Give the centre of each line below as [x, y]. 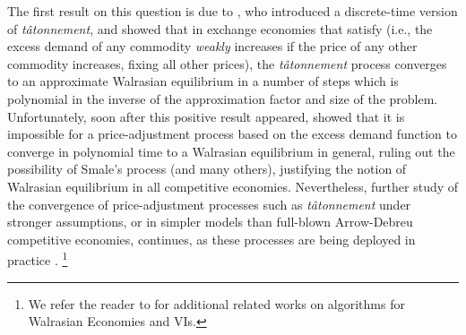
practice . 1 [38, 258]
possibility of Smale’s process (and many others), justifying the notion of [207, 169]
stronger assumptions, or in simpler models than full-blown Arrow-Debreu [210, 222]
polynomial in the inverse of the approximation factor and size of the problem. [223, 98]
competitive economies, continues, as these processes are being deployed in [211, 239]
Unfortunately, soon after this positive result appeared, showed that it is [206, 116]
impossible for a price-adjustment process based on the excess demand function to [232, 134]
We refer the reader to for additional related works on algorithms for [216, 303]
